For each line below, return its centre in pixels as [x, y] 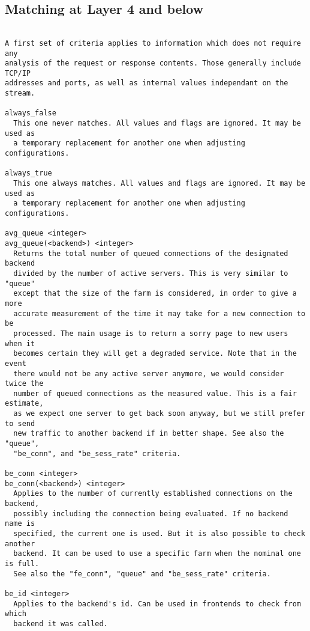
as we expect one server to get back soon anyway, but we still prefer [159, 414]
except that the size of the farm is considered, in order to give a [155, 294]
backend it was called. [61, 623]
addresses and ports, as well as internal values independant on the [147, 83]
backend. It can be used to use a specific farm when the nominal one [157, 554]
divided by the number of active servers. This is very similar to [151, 273]
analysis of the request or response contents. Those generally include [153, 63]
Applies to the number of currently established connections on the [153, 494]
